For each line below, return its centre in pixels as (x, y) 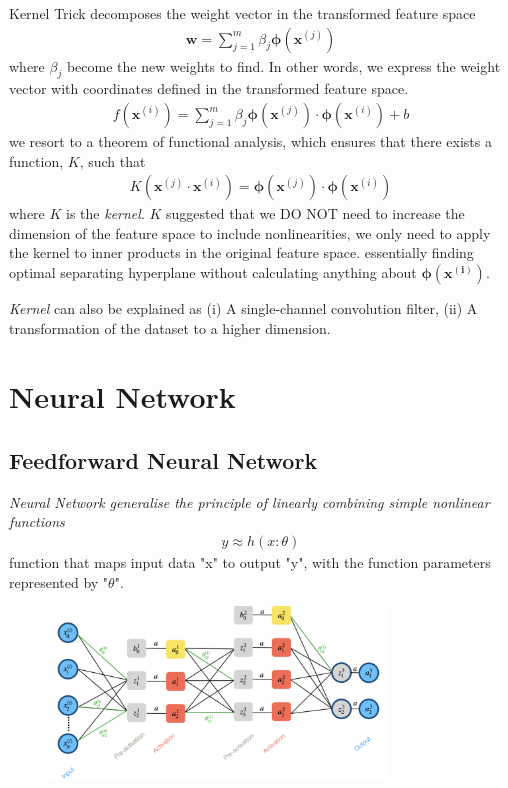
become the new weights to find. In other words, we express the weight (283, 65)
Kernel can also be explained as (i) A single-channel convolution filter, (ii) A (243, 308)
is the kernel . (105, 213)
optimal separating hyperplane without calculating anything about (213, 272)
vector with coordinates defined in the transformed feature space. (209, 88)
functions (37, 521)
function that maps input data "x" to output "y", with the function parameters (250, 562)
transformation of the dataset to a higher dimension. (170, 327)
